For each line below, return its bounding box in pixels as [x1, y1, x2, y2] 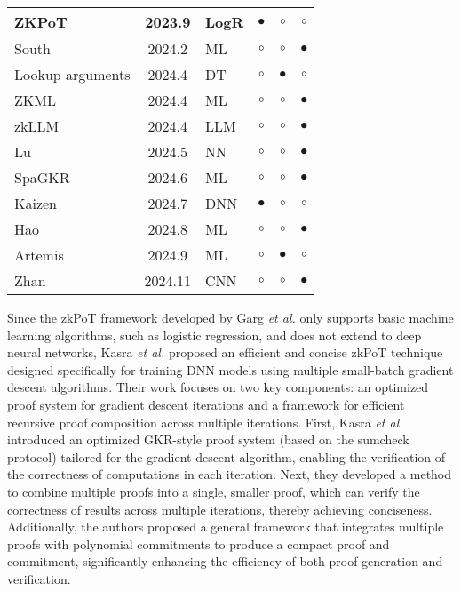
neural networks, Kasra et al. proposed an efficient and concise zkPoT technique [7, 343, 443, 362]
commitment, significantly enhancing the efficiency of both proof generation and [7, 552, 443, 571]
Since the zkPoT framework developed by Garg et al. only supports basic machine [7, 308, 454, 326]
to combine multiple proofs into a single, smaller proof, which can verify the [7, 482, 420, 500]
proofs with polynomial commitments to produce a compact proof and [7, 534, 390, 553]
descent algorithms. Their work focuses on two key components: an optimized [7, 378, 429, 396]
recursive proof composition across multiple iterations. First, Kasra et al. [7, 412, 403, 431]
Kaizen [14, 193, 58, 213]
